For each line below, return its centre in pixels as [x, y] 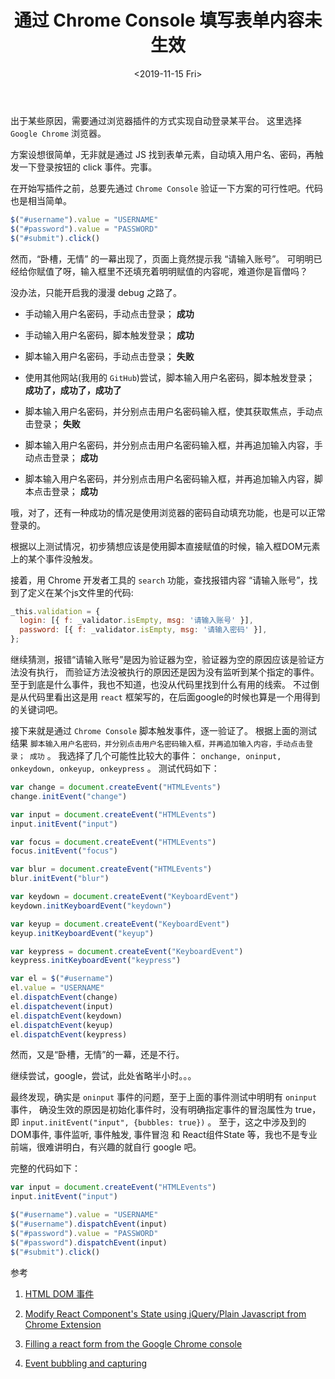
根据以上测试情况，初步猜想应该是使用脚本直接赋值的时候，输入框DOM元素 [165, 546]
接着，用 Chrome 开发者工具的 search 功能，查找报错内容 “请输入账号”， [160, 580]
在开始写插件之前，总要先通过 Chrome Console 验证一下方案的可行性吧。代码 [167, 188]
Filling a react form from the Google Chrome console [133, 1343]
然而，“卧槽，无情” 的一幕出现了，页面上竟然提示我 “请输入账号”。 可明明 [162, 258]
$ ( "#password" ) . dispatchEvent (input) [89, 1242]
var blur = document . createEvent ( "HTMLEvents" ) [111, 869]
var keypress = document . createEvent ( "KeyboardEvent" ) [127, 951]
